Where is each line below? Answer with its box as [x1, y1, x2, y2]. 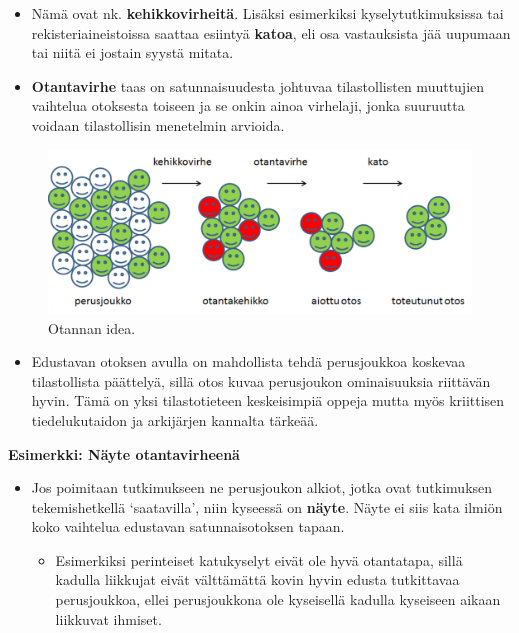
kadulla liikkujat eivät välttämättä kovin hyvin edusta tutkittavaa [55, 569, 460, 590]
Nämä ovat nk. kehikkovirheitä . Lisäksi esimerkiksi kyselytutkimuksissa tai [31, 3, 504, 23]
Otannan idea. [48, 317, 136, 338]
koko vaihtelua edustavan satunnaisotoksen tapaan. [31, 516, 345, 537]
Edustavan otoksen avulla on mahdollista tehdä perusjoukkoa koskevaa [31, 351, 466, 372]
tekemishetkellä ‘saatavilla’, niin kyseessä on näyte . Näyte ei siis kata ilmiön [31, 496, 503, 517]
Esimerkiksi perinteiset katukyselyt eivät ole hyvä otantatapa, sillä [55, 549, 463, 570]
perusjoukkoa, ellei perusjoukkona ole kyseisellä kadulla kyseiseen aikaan [55, 589, 501, 610]
